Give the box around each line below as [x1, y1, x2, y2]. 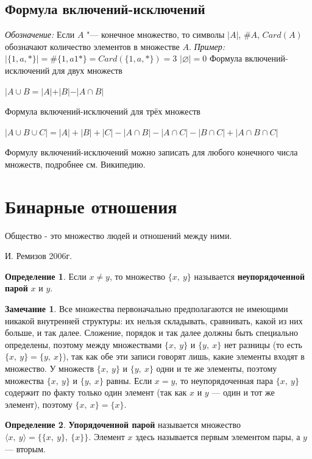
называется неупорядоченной [194, 269, 305, 282]
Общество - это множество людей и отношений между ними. [5, 229, 232, 241]
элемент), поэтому [5, 397, 73, 410]
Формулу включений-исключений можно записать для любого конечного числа [5, 146, 298, 158]
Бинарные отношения [5, 193, 177, 218]
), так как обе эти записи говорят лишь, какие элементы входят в [63, 350, 305, 363]
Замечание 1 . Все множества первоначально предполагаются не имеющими [5, 302, 288, 315]
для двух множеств [52, 63, 122, 76]
